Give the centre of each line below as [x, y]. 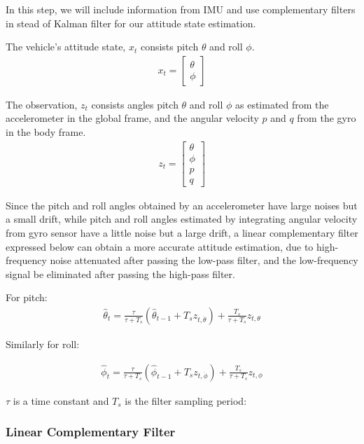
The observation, [42, 104]
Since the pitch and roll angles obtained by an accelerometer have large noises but [182, 205]
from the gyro [327, 118]
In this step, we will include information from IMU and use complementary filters [181, 9]
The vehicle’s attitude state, [66, 47]
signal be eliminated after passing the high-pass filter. [120, 273]
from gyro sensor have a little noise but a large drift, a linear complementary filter [182, 232]
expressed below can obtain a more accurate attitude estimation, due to [160, 246]
